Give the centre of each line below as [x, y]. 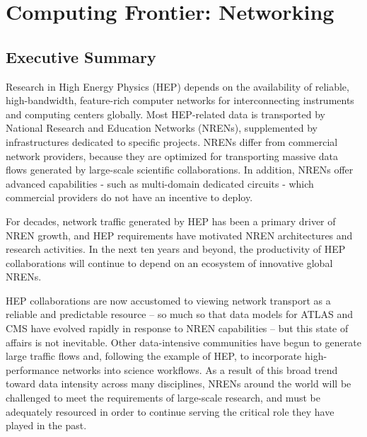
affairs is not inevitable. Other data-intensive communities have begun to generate [183, 342]
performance [33, 369]
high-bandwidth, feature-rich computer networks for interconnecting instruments [180, 100]
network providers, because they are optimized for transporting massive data [172, 155]
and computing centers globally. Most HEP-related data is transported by [166, 114]
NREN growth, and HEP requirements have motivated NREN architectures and [179, 235]
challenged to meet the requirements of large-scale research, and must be [163, 398]
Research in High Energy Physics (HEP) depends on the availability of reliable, [177, 86]
